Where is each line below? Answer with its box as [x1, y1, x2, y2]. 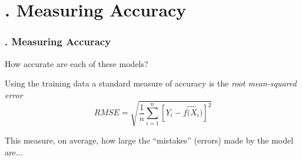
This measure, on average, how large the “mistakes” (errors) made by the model [5, 134, 294, 146]
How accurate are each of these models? [5, 57, 148, 69]
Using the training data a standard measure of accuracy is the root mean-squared [5, 77, 297, 89]
